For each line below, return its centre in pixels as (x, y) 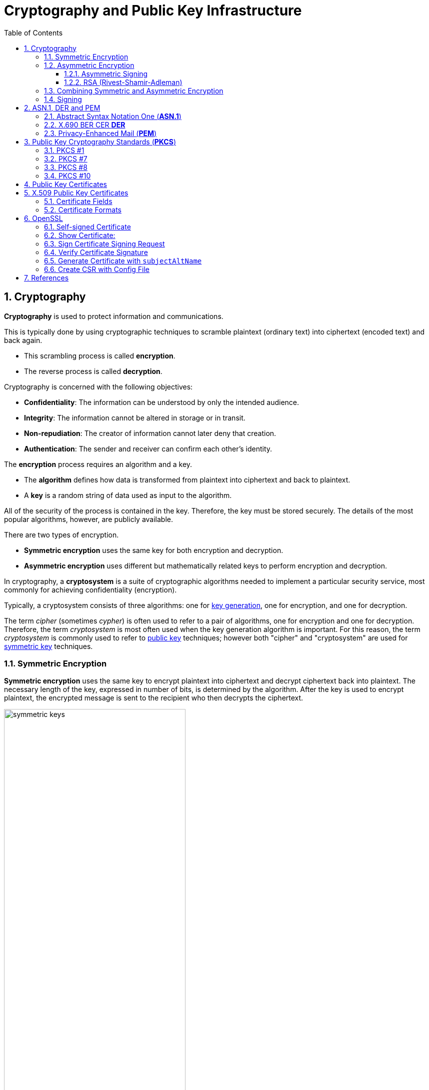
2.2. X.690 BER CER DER (85, 124)
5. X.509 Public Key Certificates (76, 192)
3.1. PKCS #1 (64, 150)
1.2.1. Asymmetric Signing (106, 73)
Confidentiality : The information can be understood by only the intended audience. (162, 402)
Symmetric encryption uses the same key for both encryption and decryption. (154, 550)
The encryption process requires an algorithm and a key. (98, 464)
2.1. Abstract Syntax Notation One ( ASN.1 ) (113, 116)
